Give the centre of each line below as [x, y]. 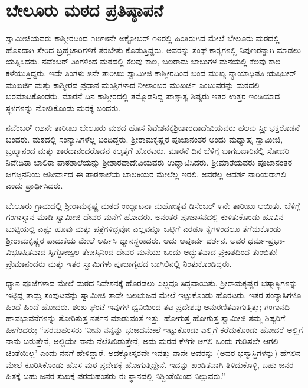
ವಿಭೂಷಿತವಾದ [26, 252]
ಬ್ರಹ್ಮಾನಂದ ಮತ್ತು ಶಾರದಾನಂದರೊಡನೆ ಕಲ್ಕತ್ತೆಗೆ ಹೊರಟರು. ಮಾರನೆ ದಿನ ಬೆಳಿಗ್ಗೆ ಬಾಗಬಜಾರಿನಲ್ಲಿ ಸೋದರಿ [148, 151]
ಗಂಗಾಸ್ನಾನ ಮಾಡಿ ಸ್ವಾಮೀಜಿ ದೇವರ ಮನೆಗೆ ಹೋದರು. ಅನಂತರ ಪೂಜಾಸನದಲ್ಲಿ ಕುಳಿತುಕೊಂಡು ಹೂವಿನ [145, 217]
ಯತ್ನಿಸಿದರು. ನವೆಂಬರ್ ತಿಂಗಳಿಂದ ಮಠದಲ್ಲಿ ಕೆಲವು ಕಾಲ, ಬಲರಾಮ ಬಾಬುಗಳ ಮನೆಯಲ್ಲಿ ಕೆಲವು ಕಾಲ [143, 61]
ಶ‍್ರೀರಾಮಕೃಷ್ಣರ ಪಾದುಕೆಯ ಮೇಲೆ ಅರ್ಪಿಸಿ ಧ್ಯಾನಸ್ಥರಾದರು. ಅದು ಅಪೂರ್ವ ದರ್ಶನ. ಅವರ [126, 240]
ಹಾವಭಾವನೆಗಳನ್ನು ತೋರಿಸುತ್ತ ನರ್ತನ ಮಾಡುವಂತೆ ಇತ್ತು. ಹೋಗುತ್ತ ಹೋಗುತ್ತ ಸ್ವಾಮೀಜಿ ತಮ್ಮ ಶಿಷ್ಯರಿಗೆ [146, 318]
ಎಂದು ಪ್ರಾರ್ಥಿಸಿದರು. [35, 185]
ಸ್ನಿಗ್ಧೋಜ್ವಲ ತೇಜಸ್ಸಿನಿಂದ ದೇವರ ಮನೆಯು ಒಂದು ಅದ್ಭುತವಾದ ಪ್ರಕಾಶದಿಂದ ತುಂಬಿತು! [163, 252]
